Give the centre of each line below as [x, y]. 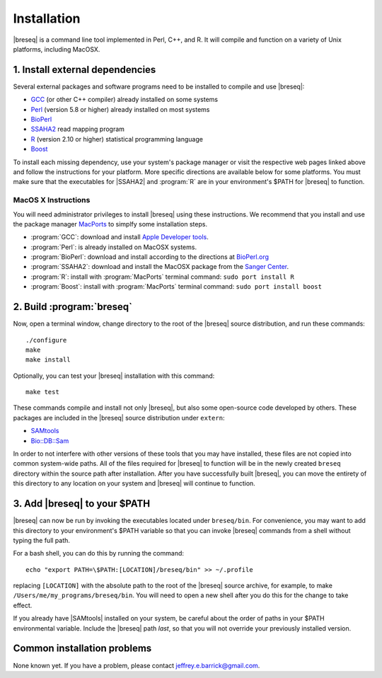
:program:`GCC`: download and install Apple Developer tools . [120, 237]
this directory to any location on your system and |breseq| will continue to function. [134, 483]
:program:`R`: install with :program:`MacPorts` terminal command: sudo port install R [163, 277]
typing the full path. [42, 540]
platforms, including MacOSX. [57, 49]
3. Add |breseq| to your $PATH [82, 504]
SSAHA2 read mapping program [78, 129]
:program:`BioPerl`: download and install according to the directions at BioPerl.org [150, 257]
